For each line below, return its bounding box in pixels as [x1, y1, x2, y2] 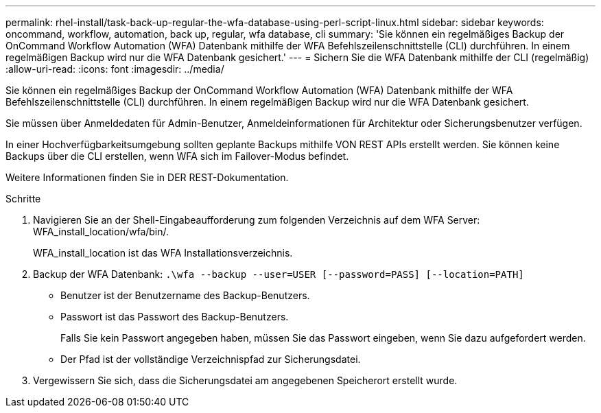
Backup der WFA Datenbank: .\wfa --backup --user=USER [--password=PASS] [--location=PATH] [33, 268, 524, 280]
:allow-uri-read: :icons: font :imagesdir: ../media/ [5, 63, 224, 75]
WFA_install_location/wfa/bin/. [33, 226, 169, 237]
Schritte [5, 193, 41, 204]
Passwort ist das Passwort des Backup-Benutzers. [60, 311, 289, 322]
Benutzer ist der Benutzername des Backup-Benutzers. [60, 290, 310, 301]
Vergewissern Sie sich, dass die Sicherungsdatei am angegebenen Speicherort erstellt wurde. [33, 375, 458, 386]
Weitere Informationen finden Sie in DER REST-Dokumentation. [5, 172, 289, 183]
